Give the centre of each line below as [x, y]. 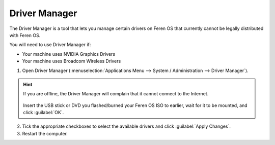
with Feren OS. [25, 35]
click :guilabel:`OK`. [44, 113]
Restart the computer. [45, 133]
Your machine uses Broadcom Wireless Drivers [72, 61]
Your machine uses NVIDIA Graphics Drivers [69, 54]
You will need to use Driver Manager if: [50, 45]
